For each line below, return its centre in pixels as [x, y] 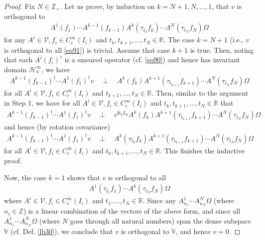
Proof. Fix [19, 6]
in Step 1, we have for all [42, 103]
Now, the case [25, 177]
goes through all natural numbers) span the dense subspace [160, 220]
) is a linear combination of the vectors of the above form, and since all [132, 211]
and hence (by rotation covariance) [57, 127]
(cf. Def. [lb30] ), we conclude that [62, 231]
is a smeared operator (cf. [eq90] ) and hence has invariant [152, 60]
